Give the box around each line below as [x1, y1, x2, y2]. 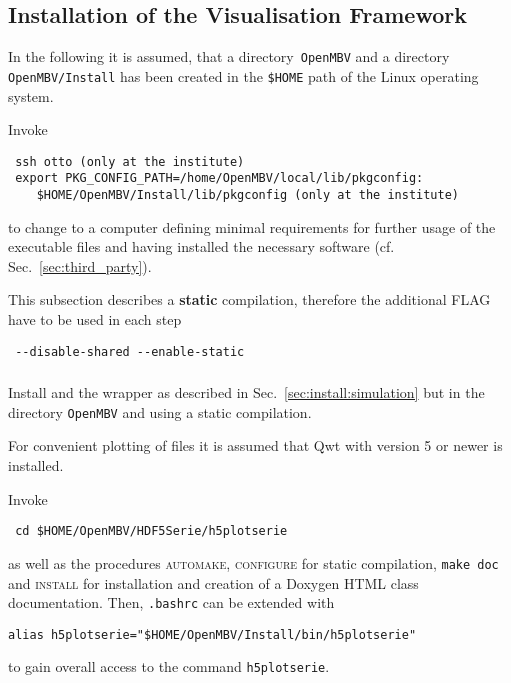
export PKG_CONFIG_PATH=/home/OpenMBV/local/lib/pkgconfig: [15, 171, 424, 186]
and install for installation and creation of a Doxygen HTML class [8, 572, 419, 593]
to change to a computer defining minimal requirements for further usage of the [8, 216, 496, 237]
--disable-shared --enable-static [15, 344, 245, 359]
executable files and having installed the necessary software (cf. [8, 236, 395, 257]
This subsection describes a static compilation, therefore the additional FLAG [8, 289, 491, 310]
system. [8, 85, 54, 106]
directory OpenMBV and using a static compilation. [8, 401, 312, 422]
